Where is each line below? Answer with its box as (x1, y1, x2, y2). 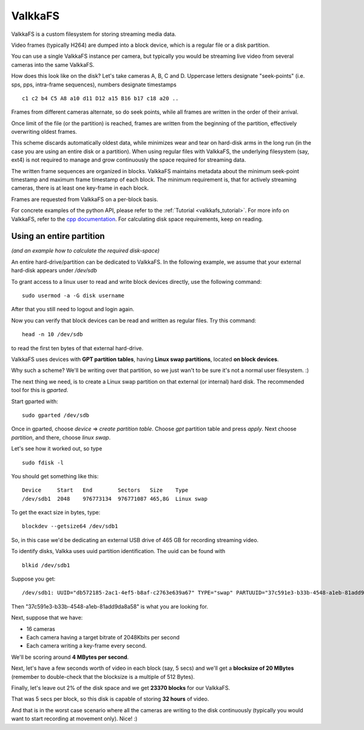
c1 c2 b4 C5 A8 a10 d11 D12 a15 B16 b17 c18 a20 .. (22, 95, 179, 102)
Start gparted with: (11, 398, 58, 405)
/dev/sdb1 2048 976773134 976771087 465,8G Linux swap (22, 495, 207, 502)
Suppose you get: (11, 575, 56, 583)
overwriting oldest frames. (11, 128, 77, 136)
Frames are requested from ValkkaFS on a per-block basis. (11, 195, 158, 203)
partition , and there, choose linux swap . (11, 433, 111, 441)
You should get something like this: (11, 472, 99, 480)
